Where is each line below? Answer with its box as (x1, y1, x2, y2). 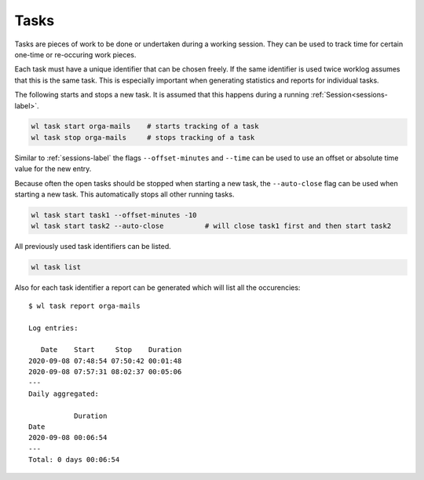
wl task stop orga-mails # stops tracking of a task (31, 133, 255, 141)
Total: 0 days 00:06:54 (28, 456, 120, 464)
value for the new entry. (14, 164, 92, 174)
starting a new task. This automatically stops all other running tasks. (14, 189, 235, 200)
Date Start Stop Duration (40, 346, 182, 354)
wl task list (31, 263, 82, 272)
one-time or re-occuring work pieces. (14, 49, 137, 59)
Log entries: (28, 323, 79, 332)
